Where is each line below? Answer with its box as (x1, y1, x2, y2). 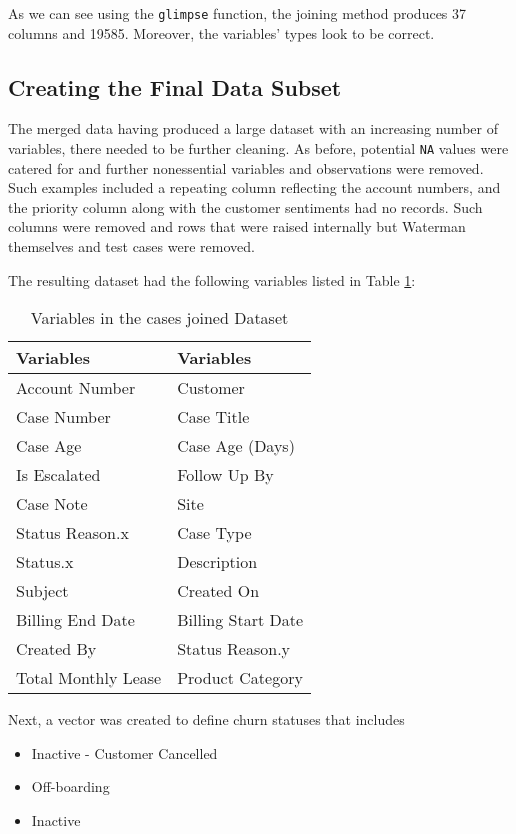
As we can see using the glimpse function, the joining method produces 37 (8, 3, 467, 23)
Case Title (177, 405, 250, 429)
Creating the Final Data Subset (8, 71, 342, 102)
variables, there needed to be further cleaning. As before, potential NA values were (8, 138, 509, 159)
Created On (177, 579, 260, 603)
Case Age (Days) (177, 434, 295, 458)
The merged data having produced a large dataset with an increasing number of (8, 118, 498, 139)
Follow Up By (177, 463, 274, 487)
